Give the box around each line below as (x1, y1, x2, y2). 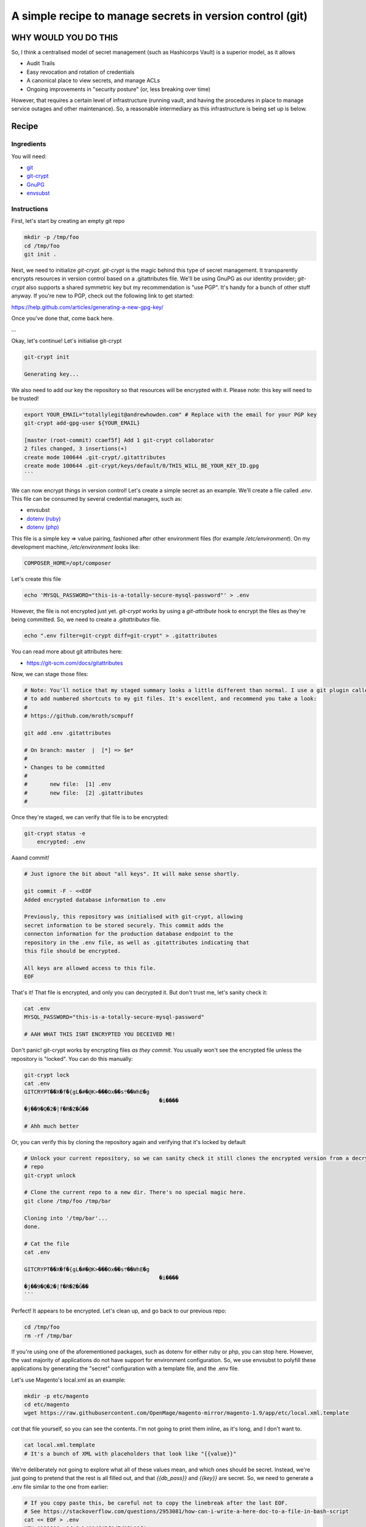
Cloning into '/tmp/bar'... (24, 1214, 108, 1222)
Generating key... (24, 370, 79, 377)
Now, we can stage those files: (11, 671, 88, 678)
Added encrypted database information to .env (24, 896, 166, 903)
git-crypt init (24, 353, 70, 360)
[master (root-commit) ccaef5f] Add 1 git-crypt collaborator (24, 437, 214, 444)
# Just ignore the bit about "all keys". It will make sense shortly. (24, 870, 240, 878)
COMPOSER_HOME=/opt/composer (24, 559, 112, 566)
